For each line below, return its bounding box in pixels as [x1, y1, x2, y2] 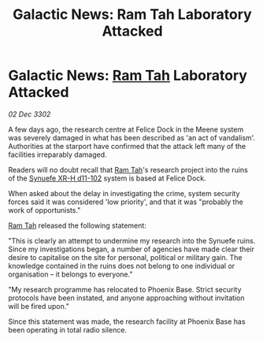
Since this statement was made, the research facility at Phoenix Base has [8, 317, 246, 326]
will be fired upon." [8, 301, 69, 310]
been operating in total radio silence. [8, 325, 128, 334]
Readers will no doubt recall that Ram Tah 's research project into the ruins [8, 165, 248, 174]
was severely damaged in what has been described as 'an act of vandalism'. [8, 132, 256, 143]
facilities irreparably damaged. [8, 150, 107, 159]
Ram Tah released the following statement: [8, 221, 147, 230]
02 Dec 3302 [8, 109, 51, 119]
